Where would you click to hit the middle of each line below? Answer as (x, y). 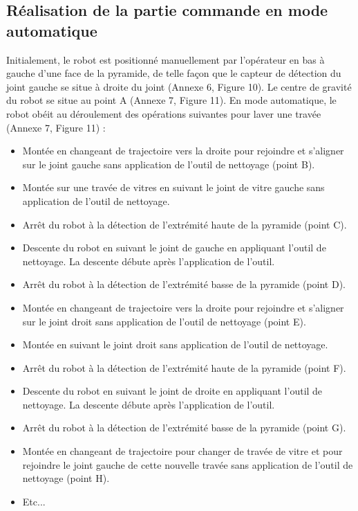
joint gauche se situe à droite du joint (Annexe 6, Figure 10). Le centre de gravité (179, 86)
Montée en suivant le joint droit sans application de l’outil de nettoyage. (175, 344)
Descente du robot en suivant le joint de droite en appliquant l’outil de (172, 391)
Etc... (34, 501)
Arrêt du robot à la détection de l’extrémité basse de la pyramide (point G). (184, 428)
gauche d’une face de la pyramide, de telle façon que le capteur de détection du (174, 73)
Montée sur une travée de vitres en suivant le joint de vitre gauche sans (173, 187)
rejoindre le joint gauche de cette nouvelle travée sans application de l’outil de (188, 464)
